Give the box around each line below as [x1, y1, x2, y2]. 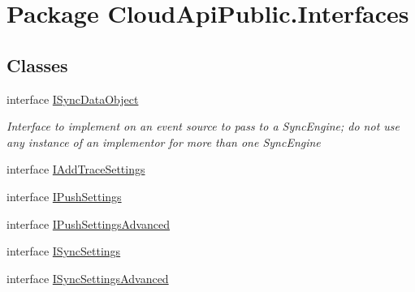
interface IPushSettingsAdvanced [6, 215, 171, 232]
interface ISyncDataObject [6, 90, 139, 107]
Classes [6, 52, 68, 77]
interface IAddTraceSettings [6, 161, 145, 178]
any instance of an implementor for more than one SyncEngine [6, 133, 321, 150]
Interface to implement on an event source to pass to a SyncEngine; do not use [6, 118, 400, 135]
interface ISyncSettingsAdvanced [6, 269, 169, 286]
